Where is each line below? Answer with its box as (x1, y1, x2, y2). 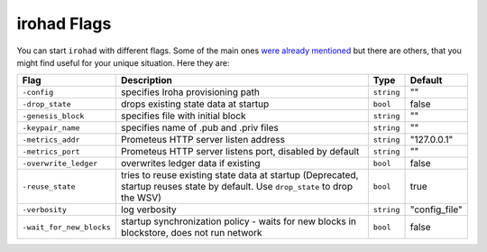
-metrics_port (22, 146, 80, 156)
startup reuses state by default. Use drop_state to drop (120, 181, 354, 193)
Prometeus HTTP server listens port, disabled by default (120, 145, 360, 158)
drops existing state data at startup (120, 98, 270, 110)
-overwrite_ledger (22, 158, 98, 168)
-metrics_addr (22, 135, 80, 145)
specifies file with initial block (120, 109, 246, 122)
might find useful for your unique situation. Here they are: (16, 57, 230, 68)
